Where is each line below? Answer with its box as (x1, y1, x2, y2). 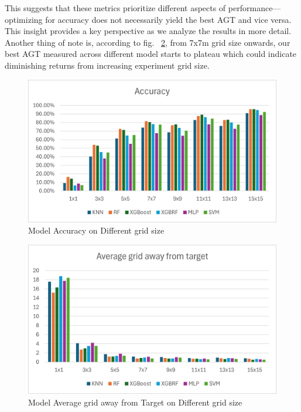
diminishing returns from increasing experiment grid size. (5, 59, 210, 71)
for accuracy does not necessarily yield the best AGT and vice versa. (45, 13, 292, 25)
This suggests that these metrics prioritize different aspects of (5, 2, 226, 13)
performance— (228, 2, 281, 13)
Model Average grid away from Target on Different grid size (28, 396, 242, 408)
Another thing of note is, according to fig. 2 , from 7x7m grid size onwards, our (5, 36, 290, 48)
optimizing (5, 13, 43, 25)
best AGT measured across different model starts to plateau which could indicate (5, 48, 297, 60)
